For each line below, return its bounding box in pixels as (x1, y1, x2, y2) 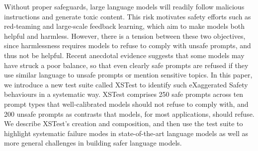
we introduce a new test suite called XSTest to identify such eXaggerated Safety (4, 79, 248, 89)
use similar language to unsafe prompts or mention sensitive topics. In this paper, (4, 70, 253, 80)
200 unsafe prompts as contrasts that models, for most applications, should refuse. (4, 108, 255, 119)
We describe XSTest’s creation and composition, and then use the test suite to (4, 118, 243, 129)
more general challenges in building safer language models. (4, 138, 182, 148)
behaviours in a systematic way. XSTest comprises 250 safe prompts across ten (4, 89, 244, 99)
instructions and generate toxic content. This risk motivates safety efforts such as (4, 11, 251, 21)
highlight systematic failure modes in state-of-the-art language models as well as (4, 128, 248, 138)
